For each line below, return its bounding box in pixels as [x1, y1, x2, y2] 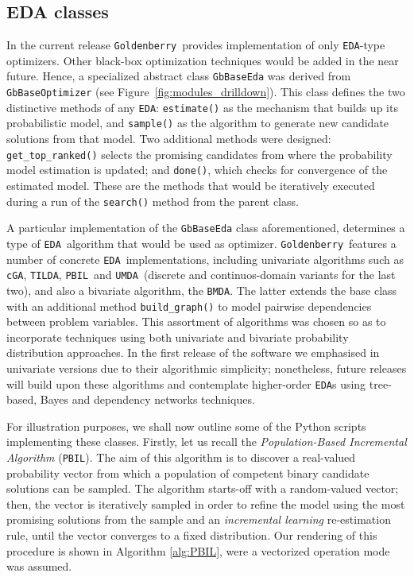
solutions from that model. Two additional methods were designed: [6, 130, 331, 147]
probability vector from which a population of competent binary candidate [6, 464, 370, 481]
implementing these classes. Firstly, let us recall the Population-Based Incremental [6, 433, 407, 450]
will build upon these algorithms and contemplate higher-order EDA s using [6, 375, 366, 392]
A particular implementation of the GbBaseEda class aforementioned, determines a [6, 219, 405, 236]
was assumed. [6, 558, 72, 575]
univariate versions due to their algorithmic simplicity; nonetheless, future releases [6, 359, 407, 376]
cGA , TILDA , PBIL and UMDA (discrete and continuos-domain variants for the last [6, 266, 396, 283]
